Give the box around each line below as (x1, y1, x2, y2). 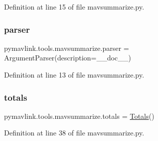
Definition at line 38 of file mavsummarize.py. (4, 127, 144, 138)
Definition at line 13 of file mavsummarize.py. (4, 69, 144, 80)
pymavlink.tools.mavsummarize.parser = (4, 42, 129, 53)
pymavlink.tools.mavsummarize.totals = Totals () (4, 110, 154, 121)
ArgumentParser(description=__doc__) (4, 52, 131, 63)
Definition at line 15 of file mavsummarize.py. (4, 2, 144, 12)
